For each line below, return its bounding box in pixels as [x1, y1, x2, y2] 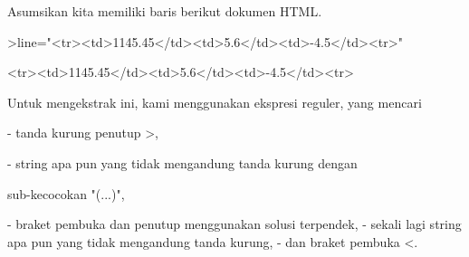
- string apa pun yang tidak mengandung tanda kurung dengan [7, 153, 358, 172]
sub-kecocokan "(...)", [7, 184, 125, 203]
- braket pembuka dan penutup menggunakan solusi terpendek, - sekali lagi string [7, 214, 462, 233]
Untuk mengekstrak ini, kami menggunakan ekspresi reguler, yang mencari [7, 92, 422, 111]
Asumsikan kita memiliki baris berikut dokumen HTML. [7, 2, 322, 20]
